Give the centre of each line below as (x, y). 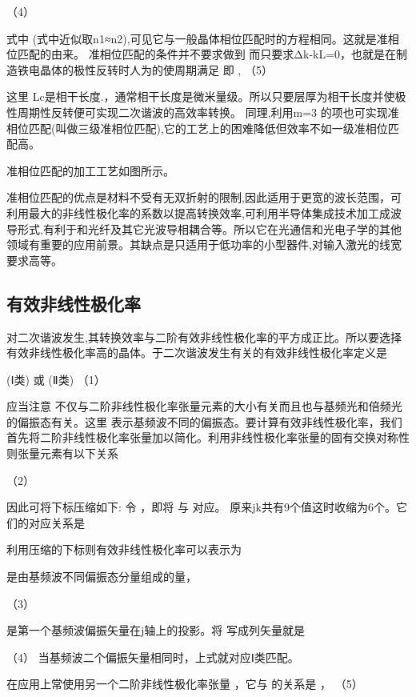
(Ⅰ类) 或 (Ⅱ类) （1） (56, 379)
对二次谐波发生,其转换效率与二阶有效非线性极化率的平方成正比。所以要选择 (204, 336)
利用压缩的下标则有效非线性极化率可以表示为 (124, 549)
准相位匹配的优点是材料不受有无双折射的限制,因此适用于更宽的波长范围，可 (204, 197)
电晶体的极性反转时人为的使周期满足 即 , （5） (150, 69)
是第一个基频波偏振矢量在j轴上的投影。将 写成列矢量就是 (156, 630)
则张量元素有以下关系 (62, 453)
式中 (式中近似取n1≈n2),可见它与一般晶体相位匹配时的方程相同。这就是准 (197, 38)
